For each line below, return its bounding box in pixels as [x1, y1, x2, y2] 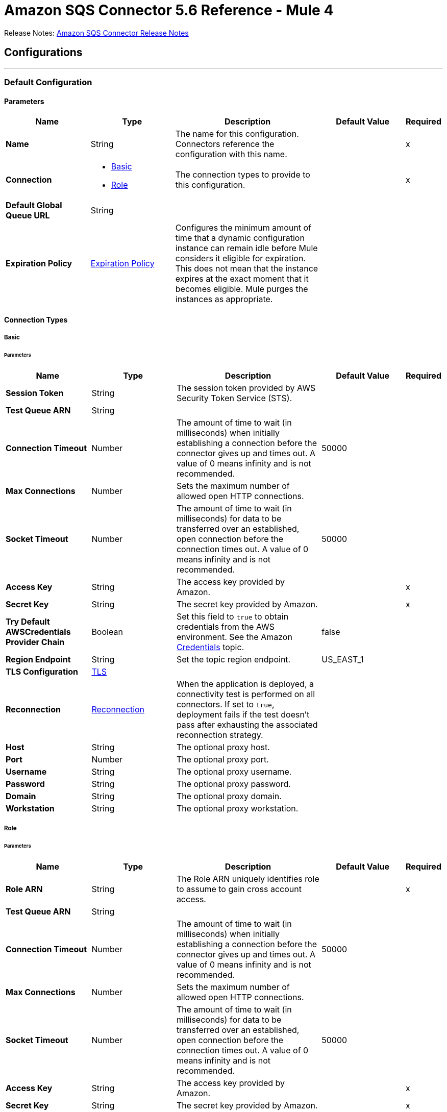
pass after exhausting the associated [176, 719, 318, 730]
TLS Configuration [6, 666, 79, 677]
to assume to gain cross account [176, 883, 302, 894]
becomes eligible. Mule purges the [175, 284, 308, 294]
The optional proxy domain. [176, 790, 282, 801]
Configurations [4, 46, 83, 59]
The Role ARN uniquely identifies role [176, 873, 319, 884]
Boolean [91, 626, 123, 637]
